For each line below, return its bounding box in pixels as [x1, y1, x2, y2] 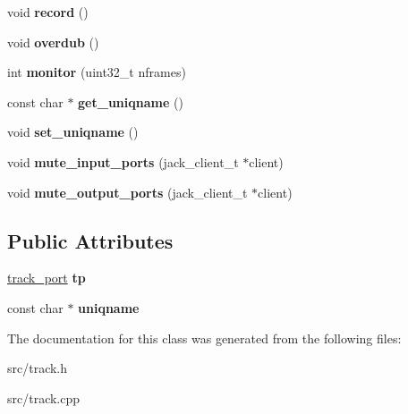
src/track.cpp [7, 388, 81, 407]
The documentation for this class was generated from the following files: [7, 328, 402, 347]
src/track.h [7, 359, 68, 377]
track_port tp [7, 268, 86, 287]
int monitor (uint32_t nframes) [7, 63, 186, 81]
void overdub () [7, 32, 99, 51]
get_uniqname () [78, 92, 183, 111]
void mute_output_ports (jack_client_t [7, 182, 248, 201]
